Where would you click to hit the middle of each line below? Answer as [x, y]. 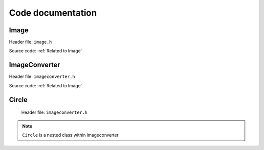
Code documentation [53, 13]
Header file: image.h [31, 42]
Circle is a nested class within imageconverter [71, 135]
